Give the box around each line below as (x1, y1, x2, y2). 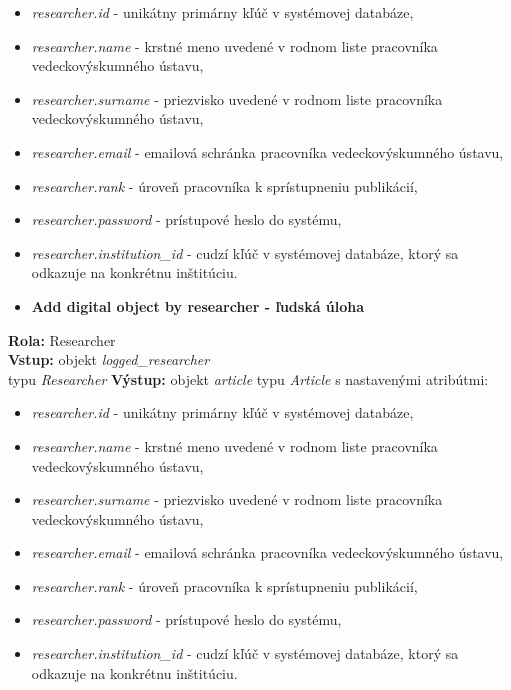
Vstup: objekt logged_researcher (8, 349, 210, 370)
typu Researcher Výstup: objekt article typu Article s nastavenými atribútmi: (8, 368, 489, 389)
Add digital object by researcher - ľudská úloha (31, 295, 365, 316)
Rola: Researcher (8, 329, 116, 350)
